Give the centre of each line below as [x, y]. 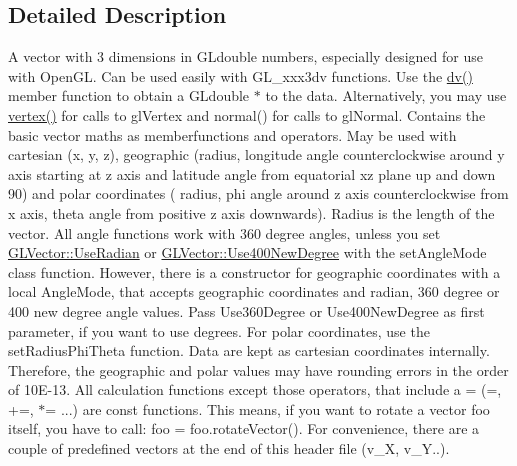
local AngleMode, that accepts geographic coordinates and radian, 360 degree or [254, 291]
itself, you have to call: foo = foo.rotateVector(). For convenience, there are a [244, 428]
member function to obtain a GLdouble [129, 95]
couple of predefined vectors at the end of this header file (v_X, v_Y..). [229, 448]
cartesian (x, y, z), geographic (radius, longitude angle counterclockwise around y [256, 154]
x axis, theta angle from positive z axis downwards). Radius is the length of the [251, 212]
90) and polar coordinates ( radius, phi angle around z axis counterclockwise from [258, 193]
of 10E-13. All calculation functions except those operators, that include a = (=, [255, 389]
